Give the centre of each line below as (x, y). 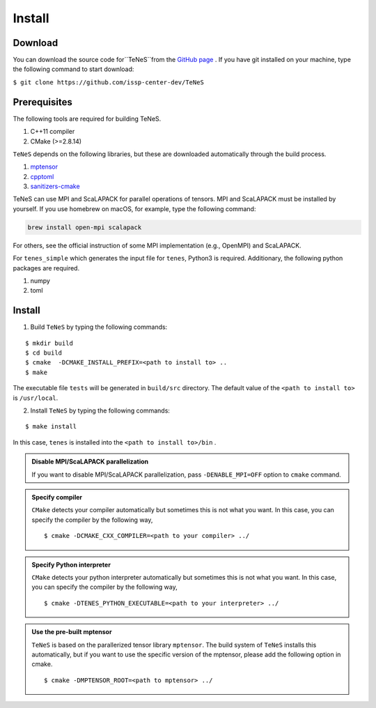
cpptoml (42, 176)
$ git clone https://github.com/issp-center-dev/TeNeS (109, 82)
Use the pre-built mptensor (72, 632)
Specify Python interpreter (71, 564)
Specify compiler (57, 497)
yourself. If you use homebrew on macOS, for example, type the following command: (134, 208)
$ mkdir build (49, 343)
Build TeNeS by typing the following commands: (99, 327)
